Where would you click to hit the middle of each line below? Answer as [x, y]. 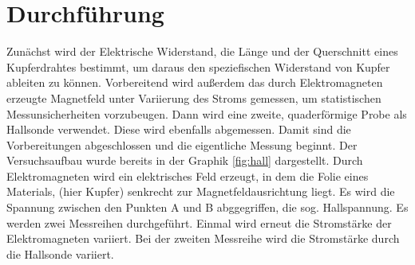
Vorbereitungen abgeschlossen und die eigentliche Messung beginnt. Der [182, 144]
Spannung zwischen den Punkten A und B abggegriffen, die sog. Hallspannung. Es [207, 207]
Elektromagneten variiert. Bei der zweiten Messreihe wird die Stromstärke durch [203, 238]
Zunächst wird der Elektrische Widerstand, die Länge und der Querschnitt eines [202, 51]
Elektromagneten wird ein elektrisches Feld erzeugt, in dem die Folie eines [188, 175]
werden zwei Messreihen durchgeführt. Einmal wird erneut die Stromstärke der [199, 222]
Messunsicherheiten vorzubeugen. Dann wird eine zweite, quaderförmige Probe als [207, 113]
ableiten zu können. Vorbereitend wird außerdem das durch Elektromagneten [195, 82]
